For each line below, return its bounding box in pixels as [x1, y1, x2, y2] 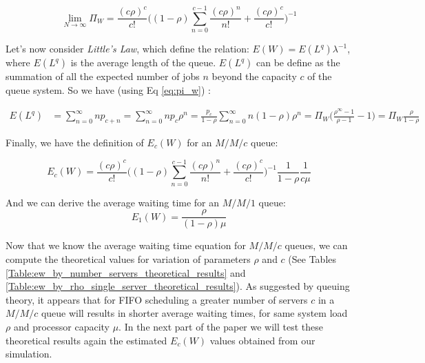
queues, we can [284, 238, 348, 253]
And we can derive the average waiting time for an [6, 195, 220, 209]
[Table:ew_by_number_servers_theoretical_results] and [6, 265, 246, 279]
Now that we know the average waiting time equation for [6, 238, 246, 253]
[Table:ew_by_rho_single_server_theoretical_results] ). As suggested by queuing [6, 279, 350, 293]
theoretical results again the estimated [6, 333, 167, 347]
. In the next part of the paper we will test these [118, 319, 324, 333]
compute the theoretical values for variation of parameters [6, 252, 251, 266]
